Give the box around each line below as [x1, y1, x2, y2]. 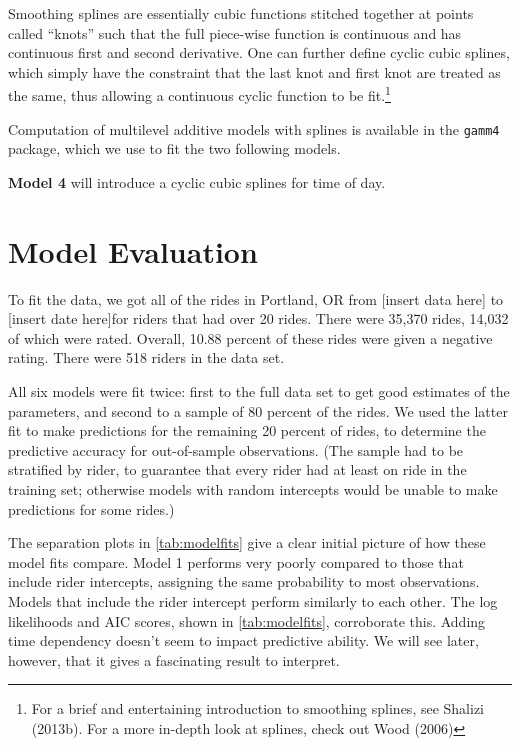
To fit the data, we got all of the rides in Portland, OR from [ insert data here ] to [8, 288, 504, 309]
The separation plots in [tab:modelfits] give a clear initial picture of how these [8, 532, 486, 553]
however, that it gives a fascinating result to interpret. [8, 649, 340, 670]
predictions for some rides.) [8, 498, 175, 519]
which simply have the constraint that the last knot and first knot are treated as [8, 61, 501, 82]
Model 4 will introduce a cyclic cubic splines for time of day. [8, 171, 386, 192]
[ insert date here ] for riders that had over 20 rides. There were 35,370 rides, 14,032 [8, 308, 509, 329]
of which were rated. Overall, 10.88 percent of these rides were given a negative [8, 327, 493, 348]
